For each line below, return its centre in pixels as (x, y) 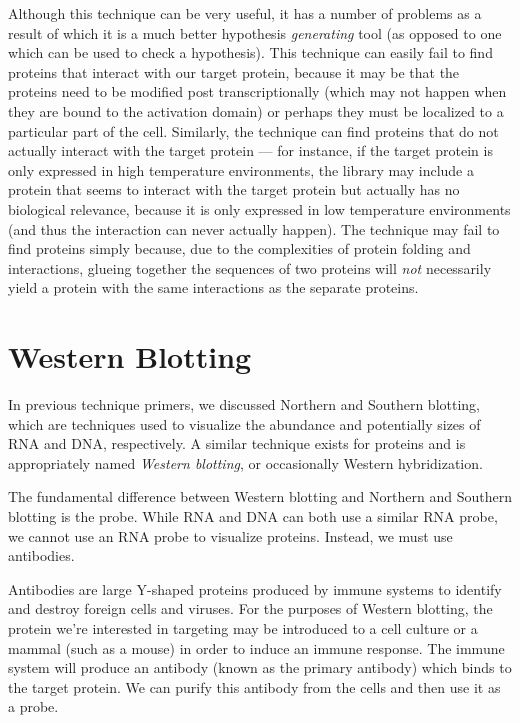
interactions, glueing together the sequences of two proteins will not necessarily (250, 267)
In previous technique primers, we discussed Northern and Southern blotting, (244, 404)
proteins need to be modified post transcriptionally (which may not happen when (257, 91)
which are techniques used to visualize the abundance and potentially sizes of (244, 423)
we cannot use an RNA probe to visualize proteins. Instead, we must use (230, 535)
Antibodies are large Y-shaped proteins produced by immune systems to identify (255, 588)
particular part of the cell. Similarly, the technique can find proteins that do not (253, 130)
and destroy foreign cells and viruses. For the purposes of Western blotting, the (250, 608)
